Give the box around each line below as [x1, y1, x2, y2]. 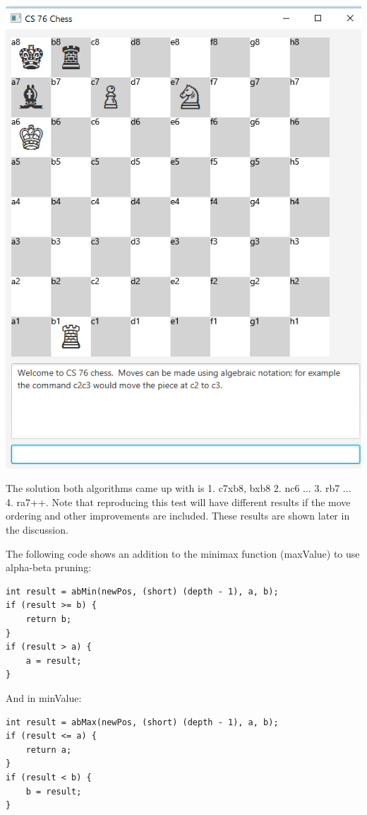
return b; [25, 614, 72, 624]
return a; [25, 744, 72, 755]
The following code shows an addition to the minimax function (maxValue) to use [6, 546, 360, 561]
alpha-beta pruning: [6, 560, 92, 575]
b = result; [25, 786, 82, 797]
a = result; [25, 655, 82, 666]
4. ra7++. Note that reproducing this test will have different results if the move [6, 494, 351, 509]
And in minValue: [6, 690, 82, 705]
